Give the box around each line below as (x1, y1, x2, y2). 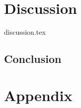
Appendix (4, 85, 73, 105)
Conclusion (4, 51, 62, 66)
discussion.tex (4, 27, 46, 37)
